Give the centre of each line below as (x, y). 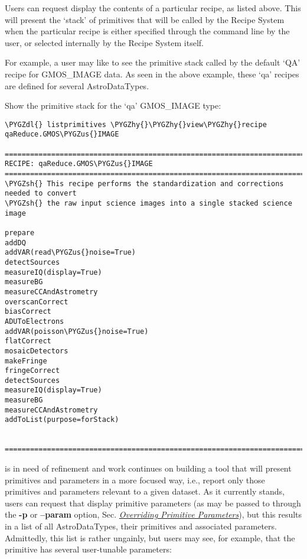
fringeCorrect (32, 371)
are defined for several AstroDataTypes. (77, 85)
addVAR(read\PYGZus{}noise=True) (70, 253)
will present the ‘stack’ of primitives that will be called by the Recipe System (145, 19)
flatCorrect (28, 341)
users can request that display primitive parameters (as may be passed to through (153, 503)
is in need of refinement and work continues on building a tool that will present (148, 468)
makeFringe (26, 361)
